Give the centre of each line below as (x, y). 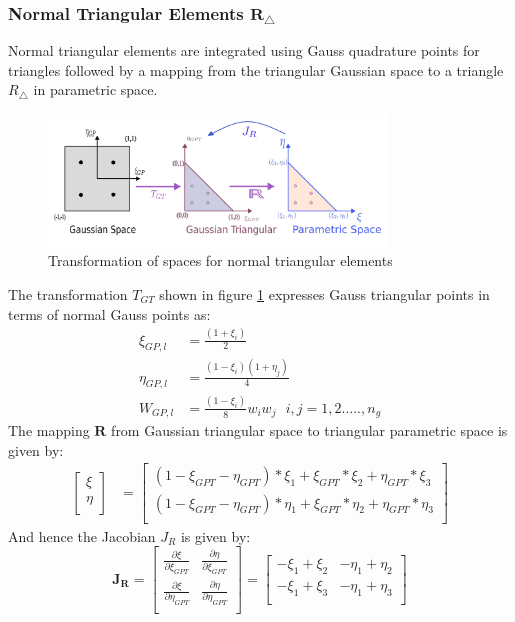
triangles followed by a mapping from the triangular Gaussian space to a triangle (256, 69)
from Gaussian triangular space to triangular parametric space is (309, 430)
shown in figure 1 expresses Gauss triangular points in (324, 294)
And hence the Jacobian (82, 535)
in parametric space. (95, 89)
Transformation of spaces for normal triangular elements (220, 260)
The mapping (49, 430)
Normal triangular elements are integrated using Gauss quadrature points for (244, 50)
